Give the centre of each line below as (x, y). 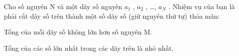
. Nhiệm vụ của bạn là (202, 6)
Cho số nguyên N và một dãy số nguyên (63, 6)
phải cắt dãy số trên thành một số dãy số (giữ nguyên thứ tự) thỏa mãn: (112, 16)
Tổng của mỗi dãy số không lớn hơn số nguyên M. (78, 32)
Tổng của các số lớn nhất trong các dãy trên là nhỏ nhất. (89, 48)
